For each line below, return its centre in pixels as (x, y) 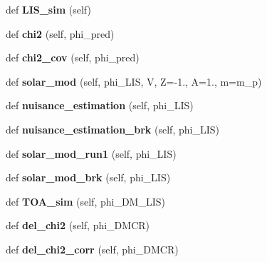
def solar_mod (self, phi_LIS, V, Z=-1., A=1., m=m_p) (134, 81)
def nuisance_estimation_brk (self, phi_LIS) (112, 129)
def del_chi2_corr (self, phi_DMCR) (92, 249)
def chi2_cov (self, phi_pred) (73, 57)
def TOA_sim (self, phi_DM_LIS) (85, 201)
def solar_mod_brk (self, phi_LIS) (88, 177)
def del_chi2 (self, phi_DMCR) (78, 225)
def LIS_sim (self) (48, 9)
